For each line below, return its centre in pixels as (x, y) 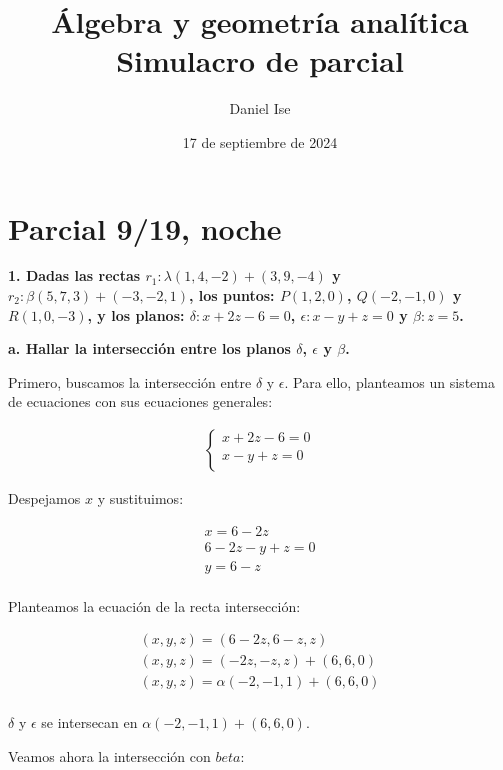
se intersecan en (89, 722)
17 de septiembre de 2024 (260, 141)
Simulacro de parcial (260, 60)
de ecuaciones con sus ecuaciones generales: (140, 401)
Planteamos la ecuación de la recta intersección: (154, 605)
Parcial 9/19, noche (145, 227)
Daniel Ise (260, 108)
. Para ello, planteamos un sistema (389, 381)
